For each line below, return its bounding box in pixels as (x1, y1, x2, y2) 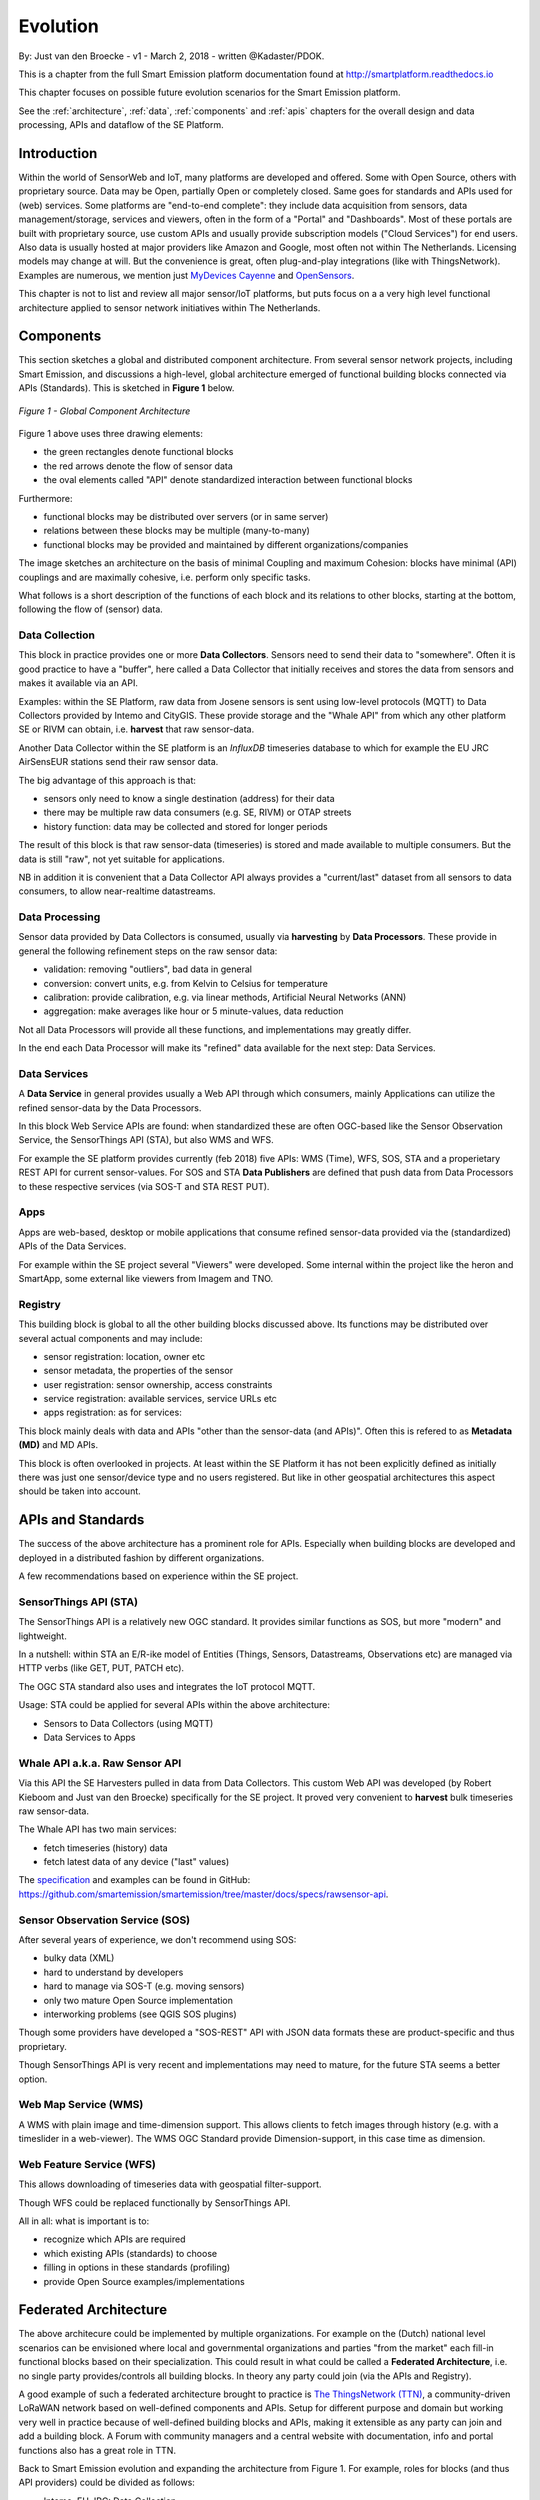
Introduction (18, 145, 98, 162)
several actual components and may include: (18, 1332, 203, 1344)
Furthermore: (18, 492, 73, 504)
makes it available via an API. (18, 677, 139, 689)
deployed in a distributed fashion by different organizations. (18, 1551, 265, 1564)
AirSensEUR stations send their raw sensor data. (18, 756, 219, 768)
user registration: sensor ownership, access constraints (43, 1378, 273, 1390)
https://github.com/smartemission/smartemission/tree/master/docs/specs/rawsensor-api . (18, 1888, 389, 1900)
